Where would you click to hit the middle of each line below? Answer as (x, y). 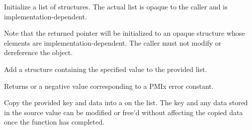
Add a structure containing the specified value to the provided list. (106, 69)
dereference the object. (39, 52)
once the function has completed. (54, 122)
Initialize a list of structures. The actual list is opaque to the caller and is (116, 6)
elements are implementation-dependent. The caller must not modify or (113, 42)
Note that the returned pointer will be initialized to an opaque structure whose (125, 33)
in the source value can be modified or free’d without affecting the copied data (124, 112)
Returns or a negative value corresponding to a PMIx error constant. (109, 86)
